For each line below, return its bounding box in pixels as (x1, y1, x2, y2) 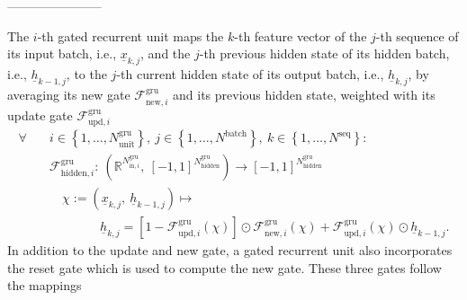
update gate (7, 105, 73, 124)
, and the (140, 44, 191, 63)
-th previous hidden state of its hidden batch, (199, 44, 450, 63)
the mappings (7, 276, 82, 295)
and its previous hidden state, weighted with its (173, 85, 436, 104)
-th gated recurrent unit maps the (37, 26, 224, 45)
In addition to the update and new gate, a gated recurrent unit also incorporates (7, 241, 453, 260)
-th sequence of (375, 26, 459, 45)
